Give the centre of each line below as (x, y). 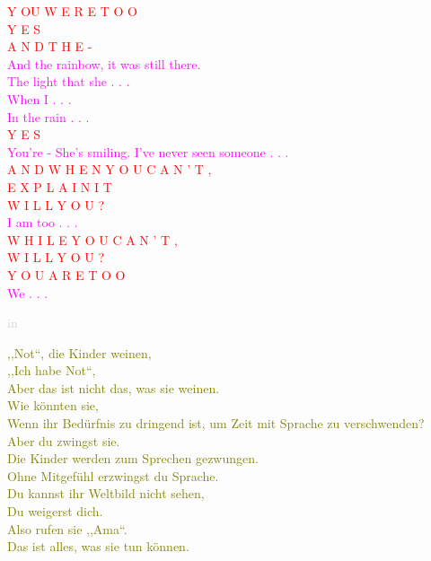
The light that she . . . (69, 81)
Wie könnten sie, (53, 405)
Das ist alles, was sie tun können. (98, 546)
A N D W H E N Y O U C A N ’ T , (110, 169)
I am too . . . (43, 222)
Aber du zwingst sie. (64, 440)
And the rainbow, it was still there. (104, 63)
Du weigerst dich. (55, 511)
